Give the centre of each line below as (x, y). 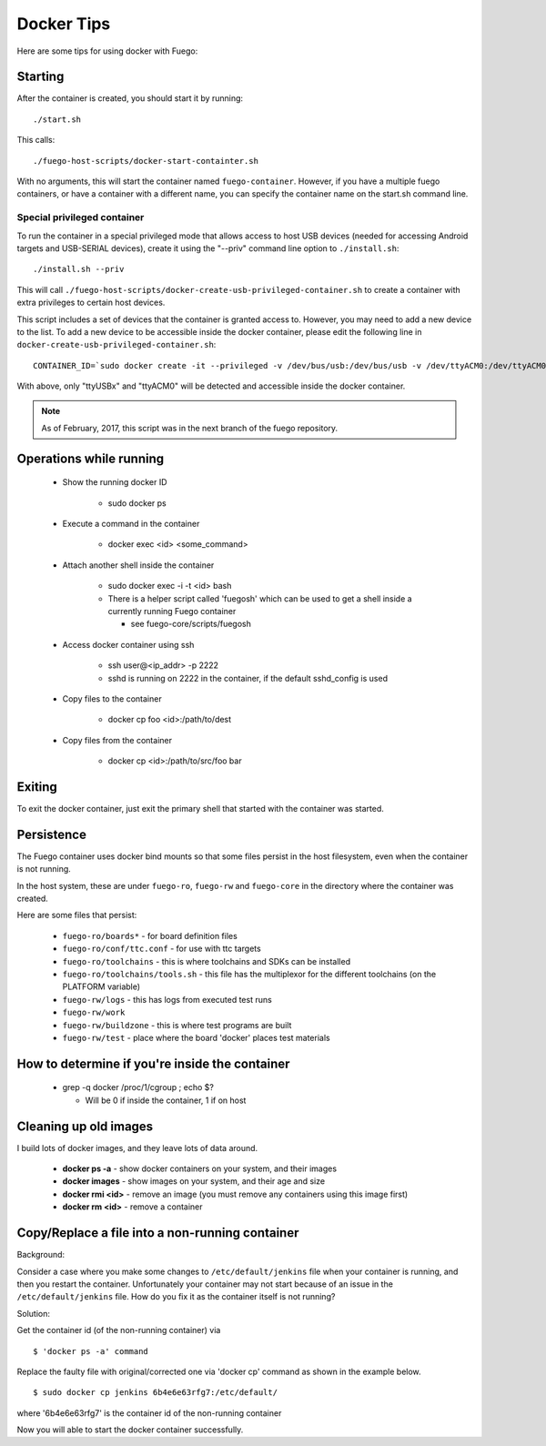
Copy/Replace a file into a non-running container (158, 1233)
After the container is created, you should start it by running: (130, 98)
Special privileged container (81, 217)
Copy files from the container (117, 740)
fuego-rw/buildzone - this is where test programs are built (177, 1025)
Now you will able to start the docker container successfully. (130, 1430)
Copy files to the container (112, 698)
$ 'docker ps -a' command (91, 1351)
